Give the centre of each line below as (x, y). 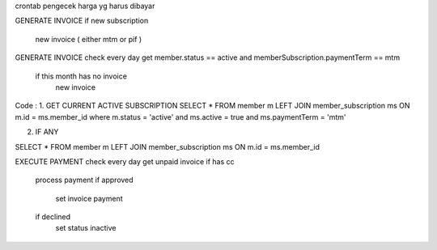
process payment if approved (84, 180)
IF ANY (47, 132)
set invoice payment (89, 198)
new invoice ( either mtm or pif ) (89, 39)
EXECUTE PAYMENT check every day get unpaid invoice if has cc (125, 161)
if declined (53, 217)
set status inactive (86, 228)
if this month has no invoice (81, 76)
